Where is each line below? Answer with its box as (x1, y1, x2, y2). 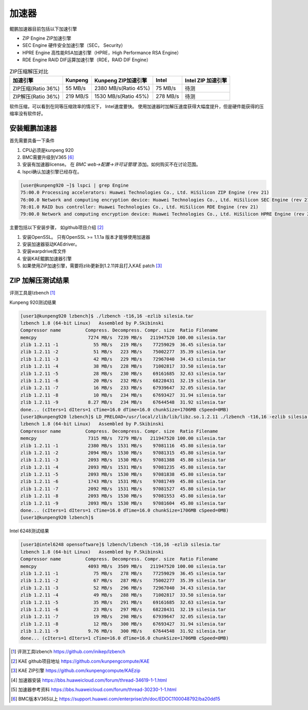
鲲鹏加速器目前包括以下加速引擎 (9, 26, 77, 32)
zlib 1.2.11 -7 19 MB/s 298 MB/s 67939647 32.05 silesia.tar (20, 614, 226, 620)
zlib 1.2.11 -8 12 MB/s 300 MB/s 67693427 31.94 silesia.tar (20, 621, 226, 627)
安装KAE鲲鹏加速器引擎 (22, 255, 72, 262)
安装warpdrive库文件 (22, 248, 67, 254)
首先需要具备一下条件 (9, 137, 55, 144)
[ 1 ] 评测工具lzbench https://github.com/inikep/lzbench (11, 649, 126, 655)
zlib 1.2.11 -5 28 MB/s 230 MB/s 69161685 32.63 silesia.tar (20, 371, 226, 376)
